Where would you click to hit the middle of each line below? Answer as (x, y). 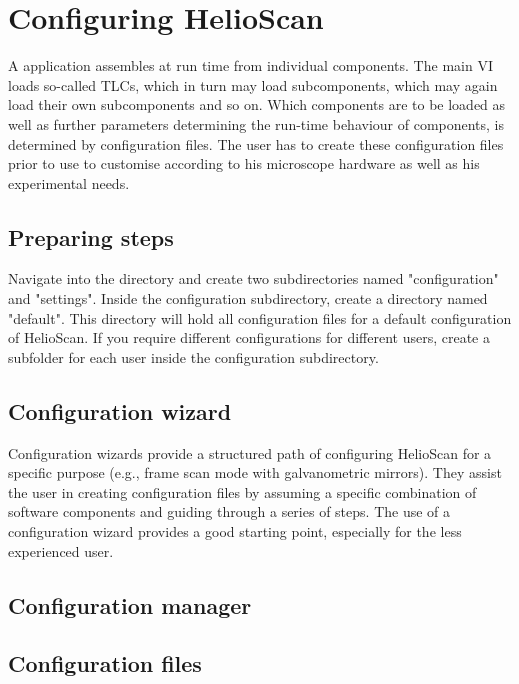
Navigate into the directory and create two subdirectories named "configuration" (253, 278)
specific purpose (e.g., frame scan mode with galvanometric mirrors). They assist (255, 472)
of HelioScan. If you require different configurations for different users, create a (249, 337)
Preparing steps (91, 236)
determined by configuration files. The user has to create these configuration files (256, 143)
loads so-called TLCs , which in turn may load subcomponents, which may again (253, 84)
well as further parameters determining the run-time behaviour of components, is (256, 123)
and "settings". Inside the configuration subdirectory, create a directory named (248, 298)
